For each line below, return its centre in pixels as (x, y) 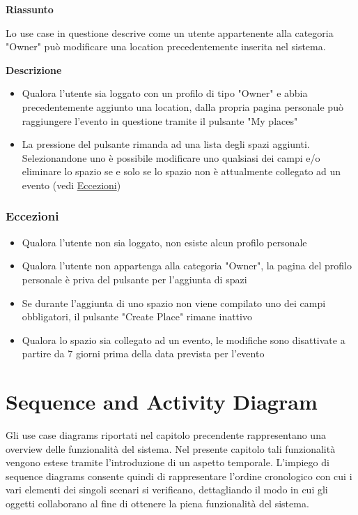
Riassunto (30, 9)
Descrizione (34, 69)
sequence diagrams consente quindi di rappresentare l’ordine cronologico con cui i (179, 476)
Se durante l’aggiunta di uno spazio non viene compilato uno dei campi (174, 303)
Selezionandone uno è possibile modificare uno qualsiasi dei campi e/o (171, 157)
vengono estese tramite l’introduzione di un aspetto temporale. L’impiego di (168, 462)
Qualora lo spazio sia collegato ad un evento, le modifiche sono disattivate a (184, 339)
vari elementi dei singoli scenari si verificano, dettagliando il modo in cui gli (167, 490)
